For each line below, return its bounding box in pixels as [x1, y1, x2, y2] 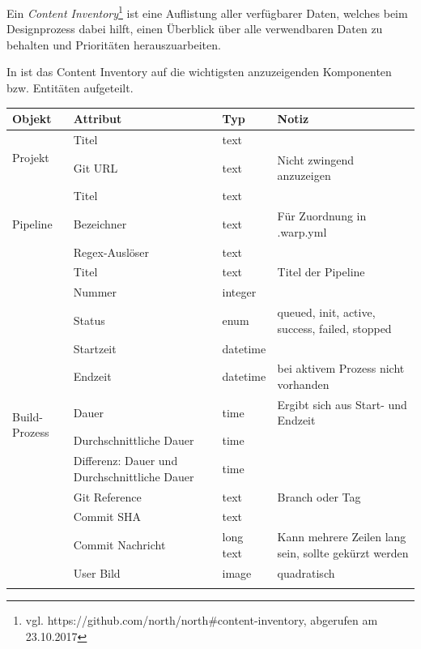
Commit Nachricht [73, 536, 166, 553]
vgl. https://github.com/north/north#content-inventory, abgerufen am [25, 611, 378, 628]
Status [73, 311, 105, 328]
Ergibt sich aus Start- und [277, 395, 407, 412]
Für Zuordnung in [277, 207, 367, 224]
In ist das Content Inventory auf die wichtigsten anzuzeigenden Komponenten [6, 63, 392, 80]
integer [222, 284, 257, 301]
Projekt [12, 149, 49, 166]
